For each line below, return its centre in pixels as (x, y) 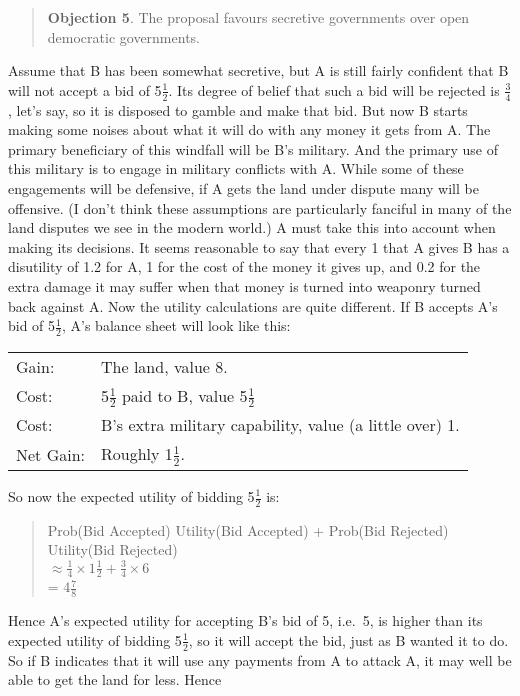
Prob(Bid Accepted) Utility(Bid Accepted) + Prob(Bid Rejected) (248, 529)
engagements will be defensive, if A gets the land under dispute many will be (243, 187)
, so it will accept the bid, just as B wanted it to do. (348, 639)
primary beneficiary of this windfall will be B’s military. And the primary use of (253, 148)
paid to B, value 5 (184, 395)
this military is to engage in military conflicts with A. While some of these (236, 168)
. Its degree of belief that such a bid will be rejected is (334, 89)
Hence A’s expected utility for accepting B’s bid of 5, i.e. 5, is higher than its (245, 620)
